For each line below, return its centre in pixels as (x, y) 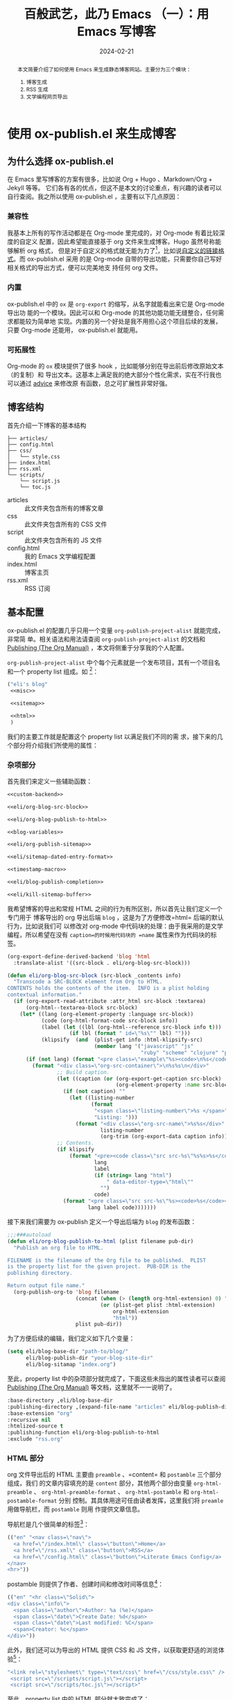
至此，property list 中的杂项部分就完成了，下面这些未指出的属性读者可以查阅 (116, 1378)
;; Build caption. (83, 1072)
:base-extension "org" (40, 1413)
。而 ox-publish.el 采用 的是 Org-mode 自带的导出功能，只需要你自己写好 (118, 259)
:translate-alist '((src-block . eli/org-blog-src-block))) (102, 963)
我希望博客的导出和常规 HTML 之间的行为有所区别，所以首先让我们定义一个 (115, 909)
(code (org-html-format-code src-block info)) (110, 1020)
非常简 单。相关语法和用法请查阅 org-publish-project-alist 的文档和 (106, 639)
